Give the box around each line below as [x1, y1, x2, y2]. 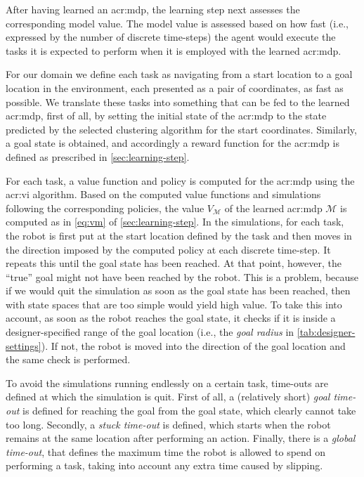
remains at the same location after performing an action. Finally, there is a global [6, 431, 356, 445]
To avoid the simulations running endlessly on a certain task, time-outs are [6, 375, 329, 390]
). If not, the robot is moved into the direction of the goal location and [41, 338, 346, 353]
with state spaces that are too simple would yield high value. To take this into [6, 296, 342, 311]
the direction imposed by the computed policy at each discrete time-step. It [6, 242, 331, 256]
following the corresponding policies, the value [6, 200, 204, 215]
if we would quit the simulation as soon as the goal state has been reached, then [6, 283, 351, 298]
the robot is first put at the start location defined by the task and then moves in [6, 228, 352, 242]
